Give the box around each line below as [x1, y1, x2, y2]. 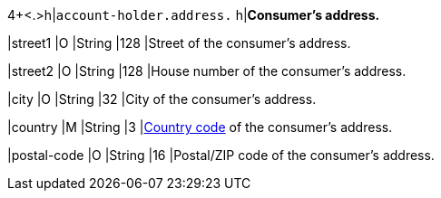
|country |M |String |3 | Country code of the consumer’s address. [7, 119, 393, 135]
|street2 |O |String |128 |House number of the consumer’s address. [7, 63, 407, 79]
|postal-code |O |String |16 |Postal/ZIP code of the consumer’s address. [7, 147, 435, 163]
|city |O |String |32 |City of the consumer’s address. [7, 91, 317, 107]
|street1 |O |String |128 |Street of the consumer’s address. [7, 35, 351, 51]
